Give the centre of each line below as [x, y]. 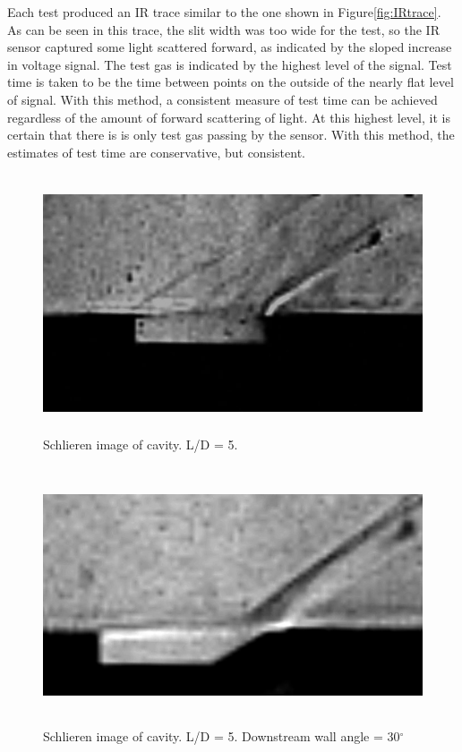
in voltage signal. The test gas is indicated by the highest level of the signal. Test [230, 64]
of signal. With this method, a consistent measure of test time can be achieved [222, 99]
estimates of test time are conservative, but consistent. [156, 152]
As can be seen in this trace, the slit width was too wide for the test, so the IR [223, 29]
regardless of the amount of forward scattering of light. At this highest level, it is [229, 117]
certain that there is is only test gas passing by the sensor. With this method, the [231, 135]
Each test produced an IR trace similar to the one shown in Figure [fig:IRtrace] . [224, 12]
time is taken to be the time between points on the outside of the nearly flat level [231, 82]
